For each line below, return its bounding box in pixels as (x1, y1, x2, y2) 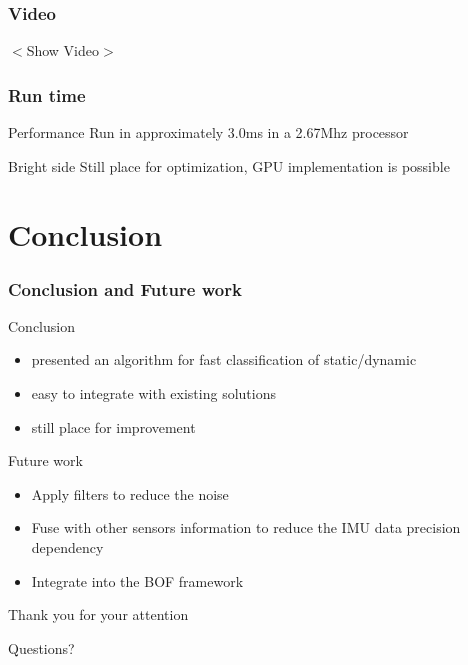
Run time (8, 82, 86, 107)
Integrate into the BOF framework (31, 570, 244, 591)
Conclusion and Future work (8, 276, 242, 301)
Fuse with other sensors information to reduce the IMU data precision (31, 517, 461, 538)
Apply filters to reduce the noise (31, 483, 229, 504)
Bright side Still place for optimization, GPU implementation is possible (8, 155, 450, 176)
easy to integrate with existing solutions (31, 383, 276, 403)
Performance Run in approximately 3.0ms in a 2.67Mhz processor (8, 122, 409, 143)
